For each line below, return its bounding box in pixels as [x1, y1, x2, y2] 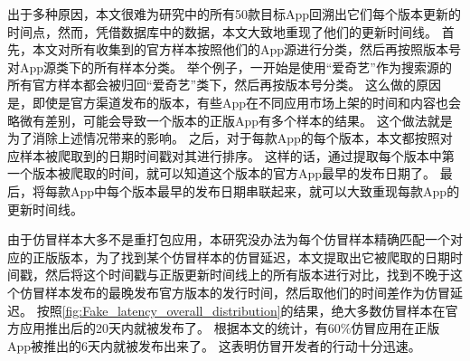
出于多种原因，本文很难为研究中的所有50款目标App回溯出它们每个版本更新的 [7, 5, 462, 23]
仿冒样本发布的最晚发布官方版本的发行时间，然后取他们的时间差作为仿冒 [19, 282, 450, 301]
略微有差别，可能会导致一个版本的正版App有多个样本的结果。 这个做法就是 [7, 110, 453, 129]
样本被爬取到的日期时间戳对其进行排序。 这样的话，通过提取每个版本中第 [19, 146, 455, 165]
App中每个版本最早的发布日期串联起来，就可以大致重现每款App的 [70, 181, 460, 200]
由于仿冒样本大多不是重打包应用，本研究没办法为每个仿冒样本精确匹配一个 [7, 230, 450, 249]
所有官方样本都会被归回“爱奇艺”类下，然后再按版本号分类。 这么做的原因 [7, 75, 441, 94]
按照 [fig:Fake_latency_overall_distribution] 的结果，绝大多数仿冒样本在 [36, 300, 446, 319]
